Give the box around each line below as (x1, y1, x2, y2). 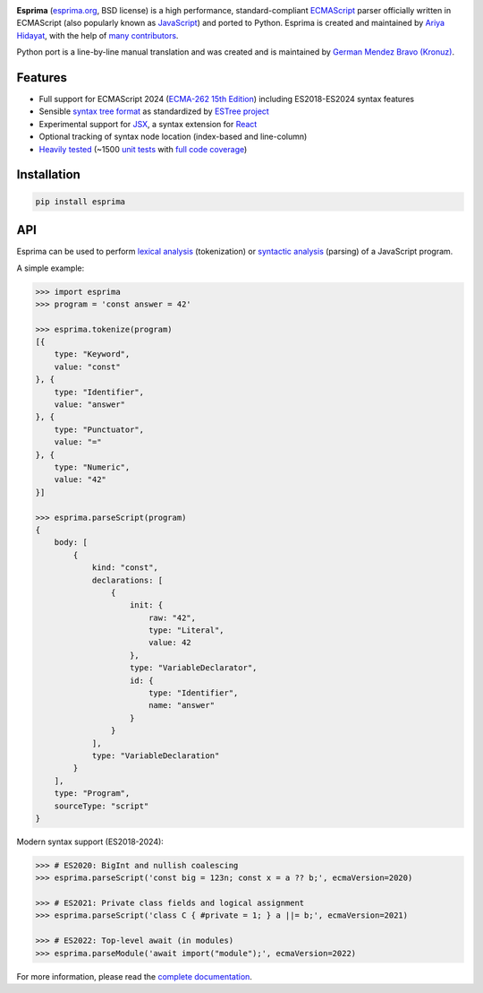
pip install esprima (35, 196, 125, 206)
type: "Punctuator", (54, 424, 145, 435)
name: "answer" (148, 700, 215, 711)
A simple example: (16, 263, 85, 273)
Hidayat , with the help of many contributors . (16, 30, 179, 40)
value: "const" (54, 361, 121, 372)
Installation (16, 167, 80, 183)
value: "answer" (54, 400, 125, 410)
